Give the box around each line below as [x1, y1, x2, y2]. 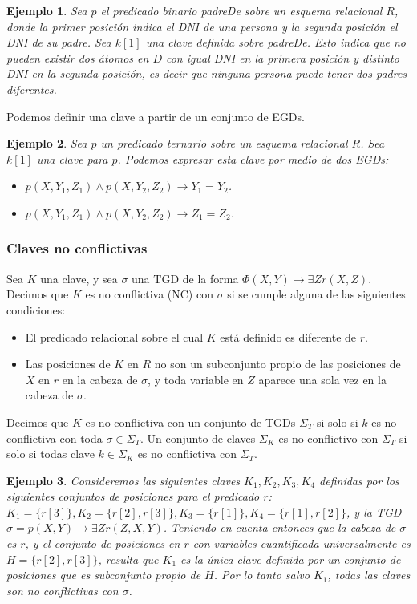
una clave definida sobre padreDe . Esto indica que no [145, 34, 406, 51]
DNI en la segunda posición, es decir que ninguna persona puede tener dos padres [6, 65, 407, 82]
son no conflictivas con [6, 582, 119, 598]
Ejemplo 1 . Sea [6, 2, 87, 18]
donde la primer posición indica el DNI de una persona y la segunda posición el [6, 18, 398, 34]
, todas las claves [327, 566, 411, 583]
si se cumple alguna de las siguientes [227, 286, 406, 302]
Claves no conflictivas [6, 238, 148, 258]
